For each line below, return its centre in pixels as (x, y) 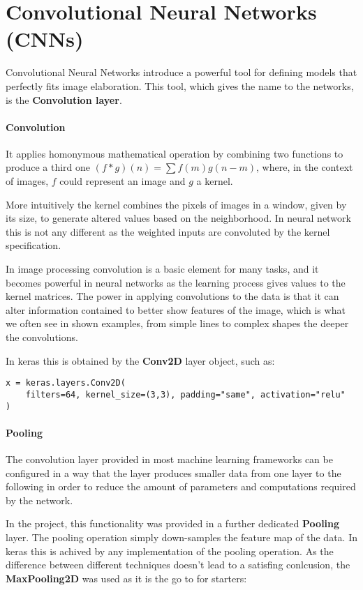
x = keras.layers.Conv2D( (66, 383)
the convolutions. (42, 337)
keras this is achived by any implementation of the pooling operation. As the (170, 551)
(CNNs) (45, 39)
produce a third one (48, 167)
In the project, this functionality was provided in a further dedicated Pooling (173, 523)
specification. (34, 245)
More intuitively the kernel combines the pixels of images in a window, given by (176, 204)
